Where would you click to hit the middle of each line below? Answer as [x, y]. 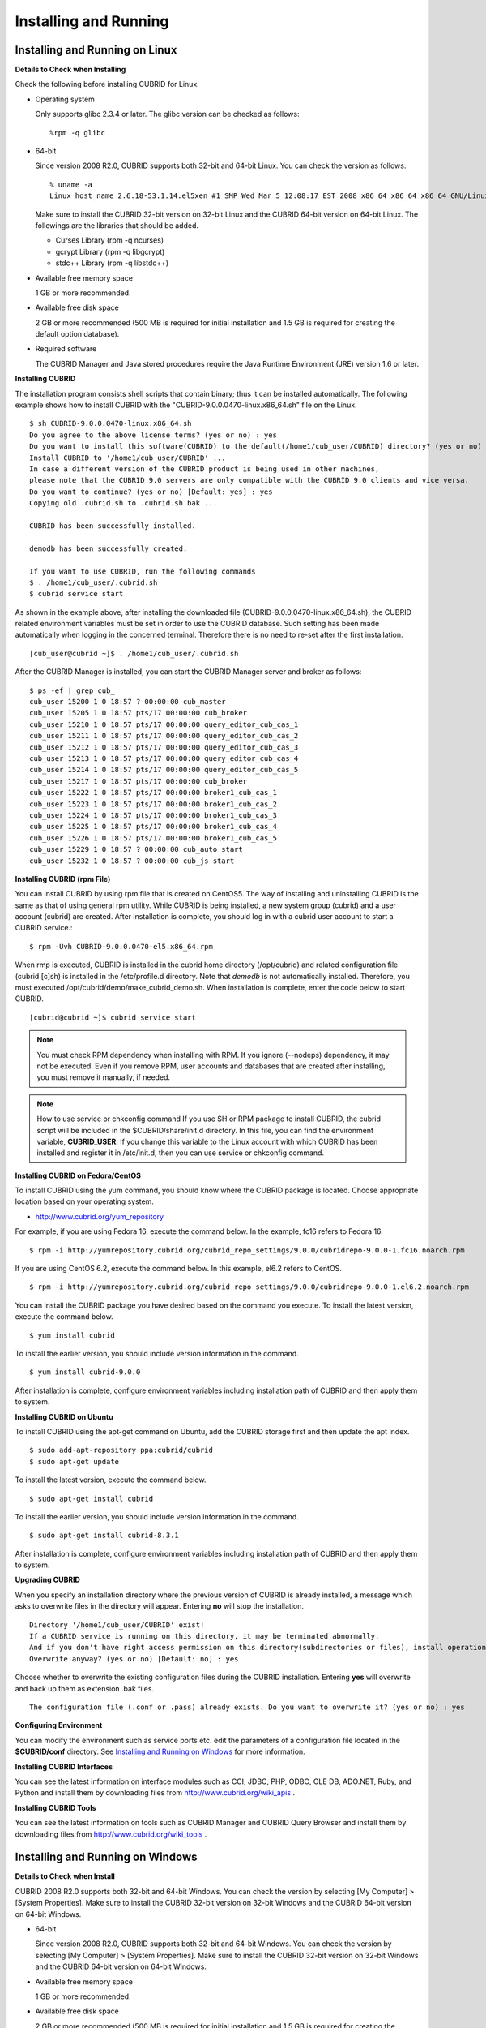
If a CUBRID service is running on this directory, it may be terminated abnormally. [205, 1636]
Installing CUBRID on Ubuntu [64, 1416]
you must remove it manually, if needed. [103, 1077]
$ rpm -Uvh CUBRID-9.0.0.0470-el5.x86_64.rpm [122, 946]
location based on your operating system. [84, 1201]
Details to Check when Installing [70, 70]
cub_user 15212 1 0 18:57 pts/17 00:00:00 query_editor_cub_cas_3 [164, 747]
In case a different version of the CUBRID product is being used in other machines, [205, 469]
